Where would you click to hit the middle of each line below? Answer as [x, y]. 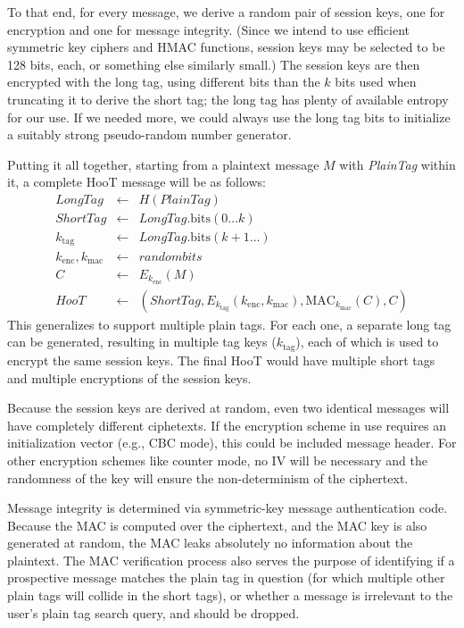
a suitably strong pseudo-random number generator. [149, 134]
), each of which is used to [367, 342]
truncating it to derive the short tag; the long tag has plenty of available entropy [228, 99]
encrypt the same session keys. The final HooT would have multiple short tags [221, 360]
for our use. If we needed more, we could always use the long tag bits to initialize [229, 117]
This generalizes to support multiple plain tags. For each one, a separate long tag [229, 324]
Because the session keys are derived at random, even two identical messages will [228, 408]
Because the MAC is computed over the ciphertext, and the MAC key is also [217, 525]
